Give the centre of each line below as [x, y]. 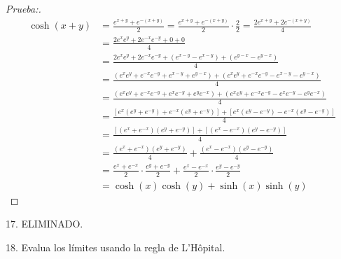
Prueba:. [23, 8]
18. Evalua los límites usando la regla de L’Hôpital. [116, 247]
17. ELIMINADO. [44, 224]
